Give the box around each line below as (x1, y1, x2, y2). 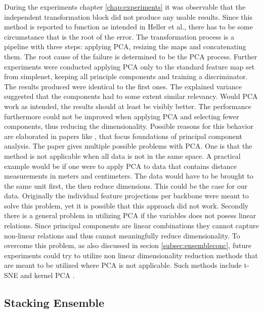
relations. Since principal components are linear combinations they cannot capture (4, 220, 259, 231)
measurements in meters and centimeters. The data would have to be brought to (4, 170, 253, 181)
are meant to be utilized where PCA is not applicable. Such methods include (4, 260, 242, 270)
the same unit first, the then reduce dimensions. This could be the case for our (4, 180, 248, 191)
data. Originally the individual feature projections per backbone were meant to (4, 190, 249, 201)
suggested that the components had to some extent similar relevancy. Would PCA (4, 91, 258, 101)
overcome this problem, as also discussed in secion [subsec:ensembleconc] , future (4, 240, 251, 251)
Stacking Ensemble (4, 295, 105, 310)
